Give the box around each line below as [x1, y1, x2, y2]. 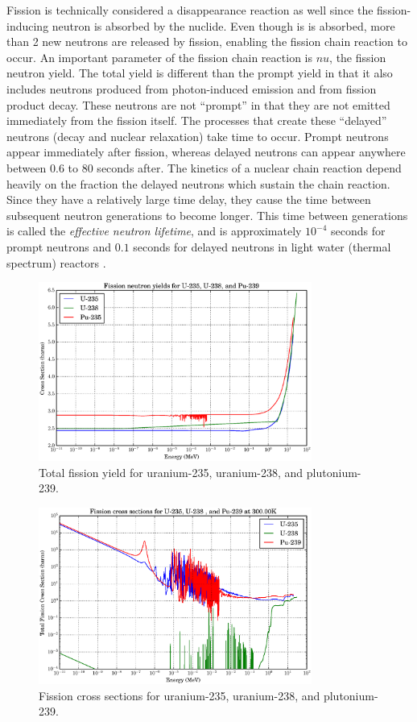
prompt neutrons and [6, 238, 112, 255]
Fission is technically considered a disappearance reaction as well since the [6, 2, 374, 18]
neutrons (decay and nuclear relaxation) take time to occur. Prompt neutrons [6, 127, 389, 144]
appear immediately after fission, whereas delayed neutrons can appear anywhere [6, 143, 406, 160]
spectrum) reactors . [6, 254, 106, 271]
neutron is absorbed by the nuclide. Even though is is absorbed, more [52, 17, 395, 34]
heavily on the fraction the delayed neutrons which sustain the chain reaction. [6, 175, 390, 192]
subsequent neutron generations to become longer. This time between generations [6, 206, 408, 223]
